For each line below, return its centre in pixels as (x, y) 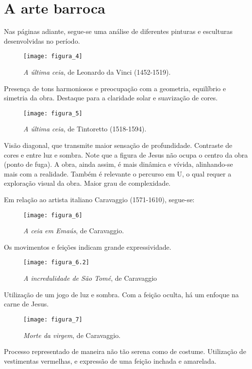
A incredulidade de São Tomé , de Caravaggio (90, 278)
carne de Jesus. (26, 304)
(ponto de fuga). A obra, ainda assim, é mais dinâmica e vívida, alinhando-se (118, 164)
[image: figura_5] (53, 113)
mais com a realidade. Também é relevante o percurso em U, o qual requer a (118, 173)
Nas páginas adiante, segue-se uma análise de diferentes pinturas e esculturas (118, 31)
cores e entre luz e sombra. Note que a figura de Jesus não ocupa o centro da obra (126, 154)
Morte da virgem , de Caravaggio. (72, 335)
